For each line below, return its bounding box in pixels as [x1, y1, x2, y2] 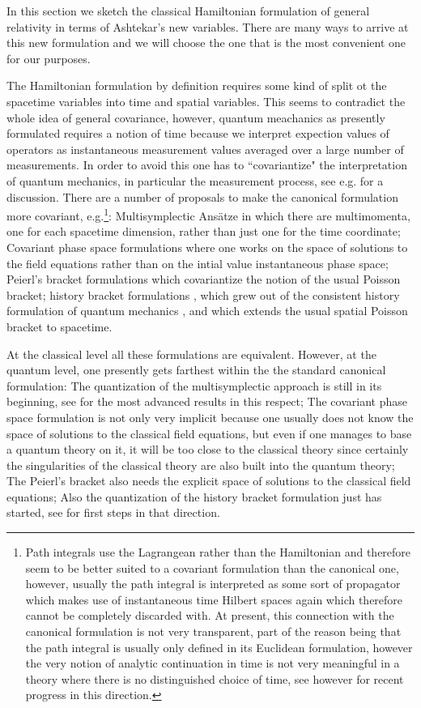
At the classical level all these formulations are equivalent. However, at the [6, 345, 376, 362]
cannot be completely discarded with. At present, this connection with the [25, 607, 394, 624]
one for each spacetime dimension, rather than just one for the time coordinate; [6, 223, 401, 240]
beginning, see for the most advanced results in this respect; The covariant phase [6, 393, 407, 410]
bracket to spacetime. [6, 318, 113, 335]
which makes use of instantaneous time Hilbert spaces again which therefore [25, 591, 403, 608]
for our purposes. [6, 49, 91, 66]
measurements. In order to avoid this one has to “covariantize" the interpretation [6, 156, 407, 173]
